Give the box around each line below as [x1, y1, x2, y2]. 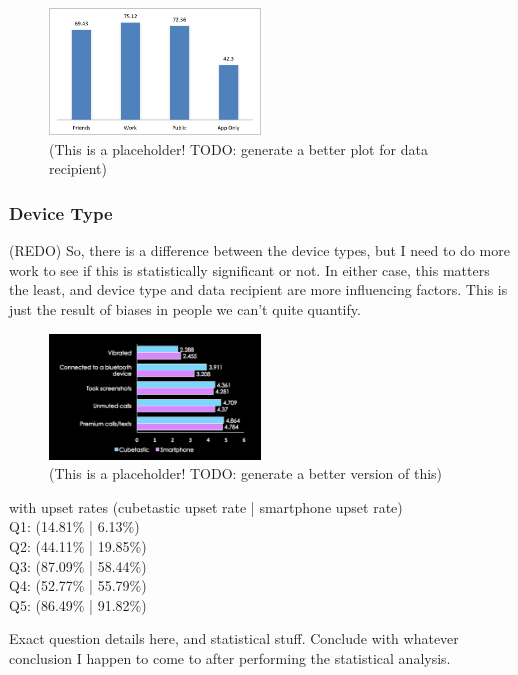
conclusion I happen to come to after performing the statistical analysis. [9, 648, 451, 669]
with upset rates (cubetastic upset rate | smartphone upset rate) [9, 496, 403, 517]
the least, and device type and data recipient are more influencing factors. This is [9, 279, 508, 300]
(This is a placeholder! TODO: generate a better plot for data [49, 138, 428, 159]
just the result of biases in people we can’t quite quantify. [9, 299, 361, 320]
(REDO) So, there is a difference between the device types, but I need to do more [9, 240, 510, 261]
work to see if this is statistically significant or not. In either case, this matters [9, 259, 490, 280]
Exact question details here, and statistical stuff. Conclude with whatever [9, 628, 459, 649]
